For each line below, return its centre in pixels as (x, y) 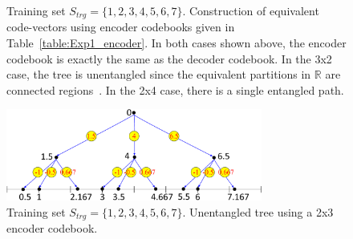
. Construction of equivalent (251, 10)
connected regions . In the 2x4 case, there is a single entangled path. (175, 89)
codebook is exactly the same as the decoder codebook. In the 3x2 (169, 58)
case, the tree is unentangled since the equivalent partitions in (159, 74)
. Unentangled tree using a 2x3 (258, 211)
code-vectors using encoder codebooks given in (121, 27)
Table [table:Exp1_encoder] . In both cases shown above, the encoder (176, 43)
